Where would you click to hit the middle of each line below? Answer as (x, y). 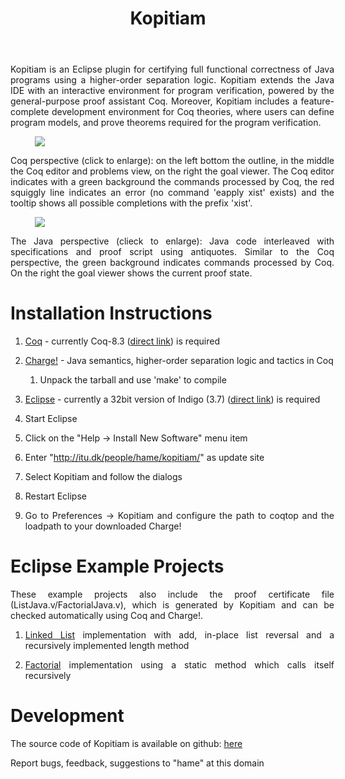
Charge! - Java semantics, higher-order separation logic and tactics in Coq (179, 361)
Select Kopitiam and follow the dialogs (103, 477)
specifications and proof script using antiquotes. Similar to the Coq (172, 252)
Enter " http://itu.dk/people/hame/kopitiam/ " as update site (144, 458)
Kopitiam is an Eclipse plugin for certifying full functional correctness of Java (172, 69)
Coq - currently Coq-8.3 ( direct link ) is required (122, 341)
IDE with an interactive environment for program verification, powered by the (172, 91)
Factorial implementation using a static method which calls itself (179, 665)
